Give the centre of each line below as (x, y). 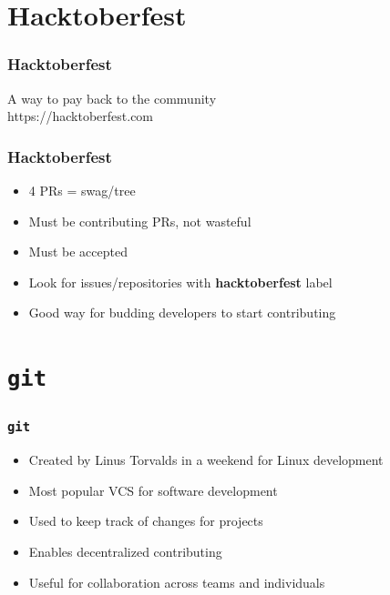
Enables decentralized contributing (125, 552)
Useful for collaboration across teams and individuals (177, 582)
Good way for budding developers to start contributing (182, 313)
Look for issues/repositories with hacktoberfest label (180, 282)
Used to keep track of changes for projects (146, 521)
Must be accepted (78, 252)
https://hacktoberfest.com (81, 116)
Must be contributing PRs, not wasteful (140, 221)
